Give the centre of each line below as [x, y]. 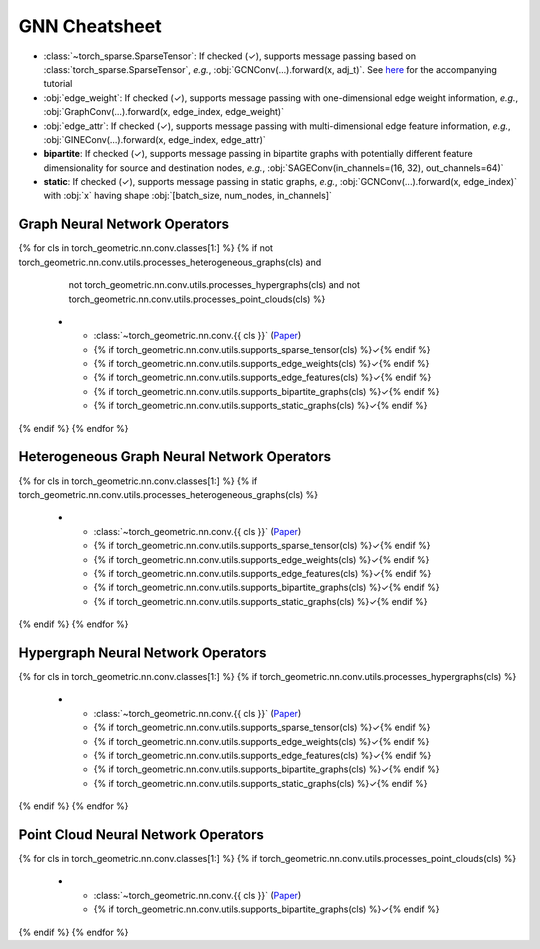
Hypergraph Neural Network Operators [142, 652]
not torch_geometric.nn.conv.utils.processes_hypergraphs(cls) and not [214, 285]
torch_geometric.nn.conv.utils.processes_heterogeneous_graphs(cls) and [170, 262]
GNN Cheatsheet [90, 26]
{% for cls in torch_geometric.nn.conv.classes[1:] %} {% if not [146, 248]
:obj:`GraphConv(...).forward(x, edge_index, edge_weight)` [164, 112]
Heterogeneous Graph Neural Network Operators [175, 456]
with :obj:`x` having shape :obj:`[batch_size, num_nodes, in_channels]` [187, 196]
